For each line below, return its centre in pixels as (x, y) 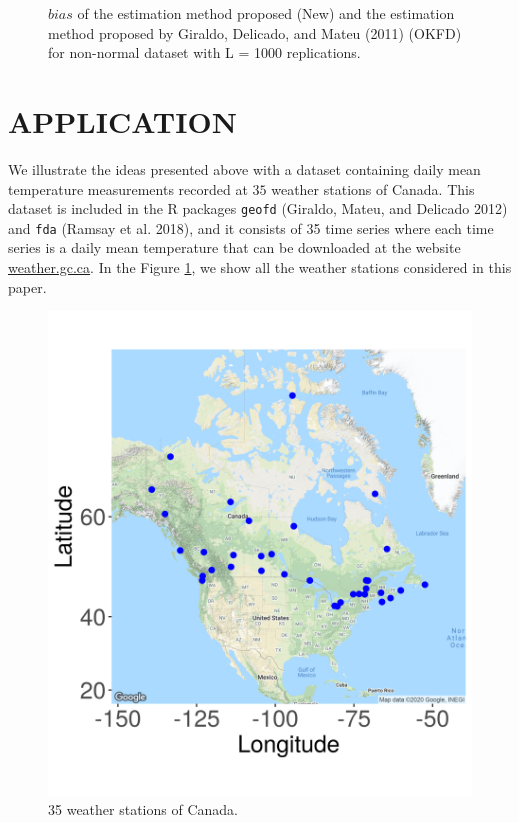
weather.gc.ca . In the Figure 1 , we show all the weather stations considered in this (260, 267)
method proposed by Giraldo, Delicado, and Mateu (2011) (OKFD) (255, 32)
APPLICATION (122, 120)
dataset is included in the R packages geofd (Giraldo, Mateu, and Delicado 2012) (258, 208)
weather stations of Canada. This (373, 188)
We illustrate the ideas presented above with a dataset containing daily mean (244, 168)
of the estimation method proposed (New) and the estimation (266, 13)
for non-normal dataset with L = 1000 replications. (204, 52)
